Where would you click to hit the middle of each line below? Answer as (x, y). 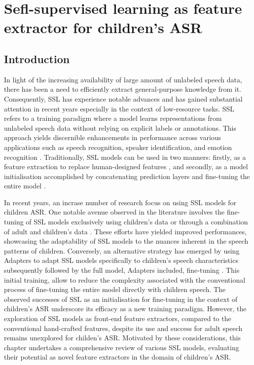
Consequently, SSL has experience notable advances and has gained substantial (123, 98)
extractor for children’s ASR (103, 27)
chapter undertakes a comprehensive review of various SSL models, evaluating (122, 347)
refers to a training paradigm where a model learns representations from (113, 118)
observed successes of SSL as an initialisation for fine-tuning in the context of (121, 299)
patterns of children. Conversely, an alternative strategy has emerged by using (122, 250)
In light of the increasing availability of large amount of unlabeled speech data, (123, 79)
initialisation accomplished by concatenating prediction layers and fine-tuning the (127, 176)
